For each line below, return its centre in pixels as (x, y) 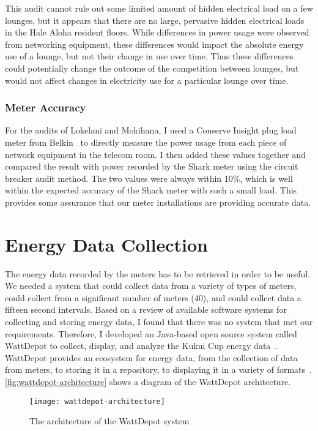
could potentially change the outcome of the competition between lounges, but (152, 68)
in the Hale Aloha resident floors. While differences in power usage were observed (157, 32)
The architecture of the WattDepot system (109, 421)
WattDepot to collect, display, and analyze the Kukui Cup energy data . (141, 346)
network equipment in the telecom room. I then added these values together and (155, 154)
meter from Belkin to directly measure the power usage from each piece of (146, 142)
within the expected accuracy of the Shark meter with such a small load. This (151, 190)
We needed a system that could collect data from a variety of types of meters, (151, 286)
